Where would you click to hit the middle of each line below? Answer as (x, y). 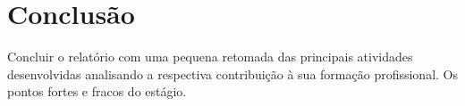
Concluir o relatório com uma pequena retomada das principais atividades (210, 57)
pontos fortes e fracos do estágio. (97, 91)
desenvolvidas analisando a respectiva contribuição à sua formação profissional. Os (232, 73)
